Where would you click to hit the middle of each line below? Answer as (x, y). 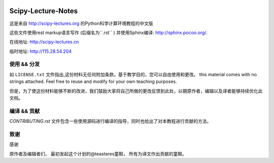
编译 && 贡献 (25, 111)
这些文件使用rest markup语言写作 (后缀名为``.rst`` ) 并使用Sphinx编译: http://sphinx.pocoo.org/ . (108, 32)
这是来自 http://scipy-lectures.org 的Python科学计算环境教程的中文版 (81, 23)
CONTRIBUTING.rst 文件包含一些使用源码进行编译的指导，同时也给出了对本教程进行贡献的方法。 (110, 121)
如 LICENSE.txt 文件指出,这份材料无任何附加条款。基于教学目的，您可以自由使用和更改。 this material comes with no (133, 74)
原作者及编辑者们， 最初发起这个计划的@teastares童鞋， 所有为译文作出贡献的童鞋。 (98, 154)
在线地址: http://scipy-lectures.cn (44, 42)
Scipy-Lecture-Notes (44, 11)
